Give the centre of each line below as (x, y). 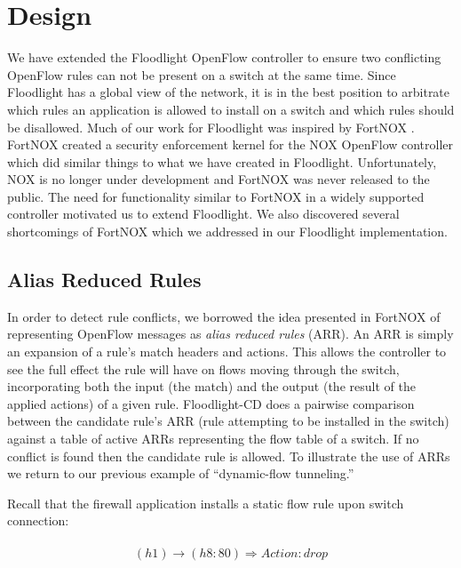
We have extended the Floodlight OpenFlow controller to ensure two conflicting (224, 57)
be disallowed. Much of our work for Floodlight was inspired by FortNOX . (211, 127)
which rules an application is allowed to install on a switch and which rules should (231, 109)
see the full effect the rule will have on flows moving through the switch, (203, 368)
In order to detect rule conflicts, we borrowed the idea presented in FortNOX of (224, 316)
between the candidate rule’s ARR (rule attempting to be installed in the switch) (228, 421)
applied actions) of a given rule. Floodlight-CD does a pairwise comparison (211, 403)
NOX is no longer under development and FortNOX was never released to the (219, 179)
